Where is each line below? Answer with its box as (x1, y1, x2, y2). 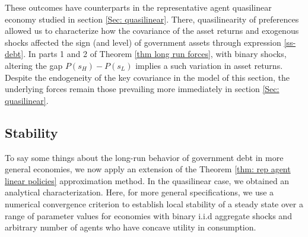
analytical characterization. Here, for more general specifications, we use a (5, 186, 274, 198)
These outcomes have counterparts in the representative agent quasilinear (5, 1, 272, 13)
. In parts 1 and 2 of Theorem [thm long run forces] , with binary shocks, (23, 48, 287, 60)
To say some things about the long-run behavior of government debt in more (5, 151, 284, 163)
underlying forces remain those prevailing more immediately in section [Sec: (5, 83, 280, 95)
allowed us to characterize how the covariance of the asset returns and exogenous (5, 24, 299, 37)
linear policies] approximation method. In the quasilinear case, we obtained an (5, 174, 290, 187)
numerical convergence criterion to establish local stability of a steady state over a (5, 197, 303, 210)
